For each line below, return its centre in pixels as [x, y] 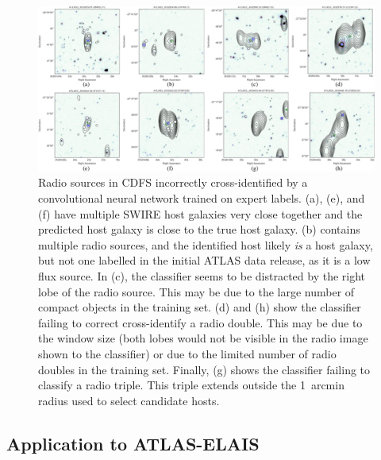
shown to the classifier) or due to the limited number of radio [187, 353]
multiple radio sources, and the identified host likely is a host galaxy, [206, 244]
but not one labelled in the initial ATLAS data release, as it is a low [204, 260]
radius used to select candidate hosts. [129, 400]
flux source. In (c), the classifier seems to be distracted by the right [202, 276]
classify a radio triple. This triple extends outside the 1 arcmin [191, 385]
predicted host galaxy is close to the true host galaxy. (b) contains [199, 229]
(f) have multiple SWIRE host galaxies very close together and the [200, 213]
